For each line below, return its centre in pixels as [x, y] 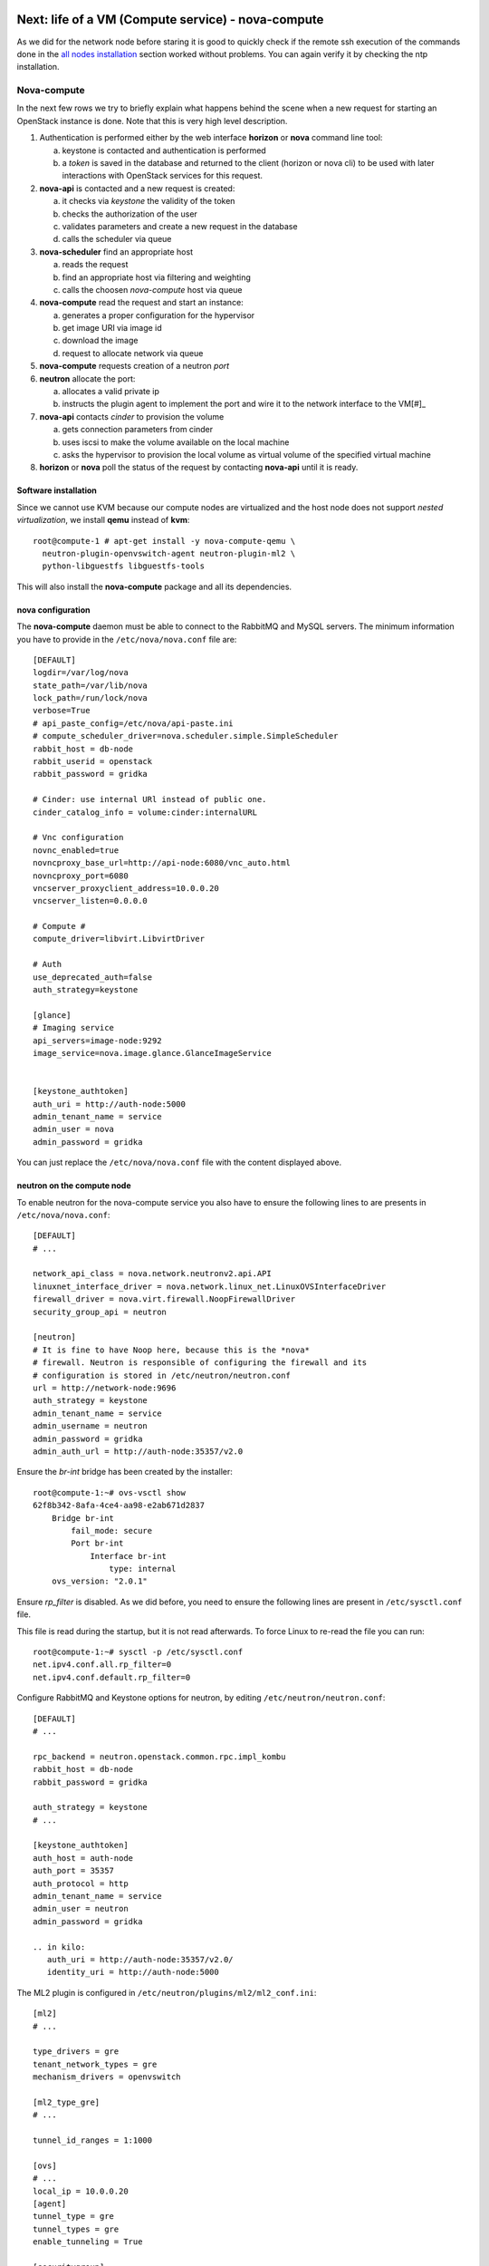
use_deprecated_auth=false [93, 977]
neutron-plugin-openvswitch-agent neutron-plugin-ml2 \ [169, 553]
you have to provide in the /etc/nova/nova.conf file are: [127, 639]
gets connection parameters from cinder [137, 430]
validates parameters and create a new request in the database [180, 226]
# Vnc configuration [78, 838]
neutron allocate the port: [87, 378]
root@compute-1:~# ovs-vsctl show [109, 1492]
